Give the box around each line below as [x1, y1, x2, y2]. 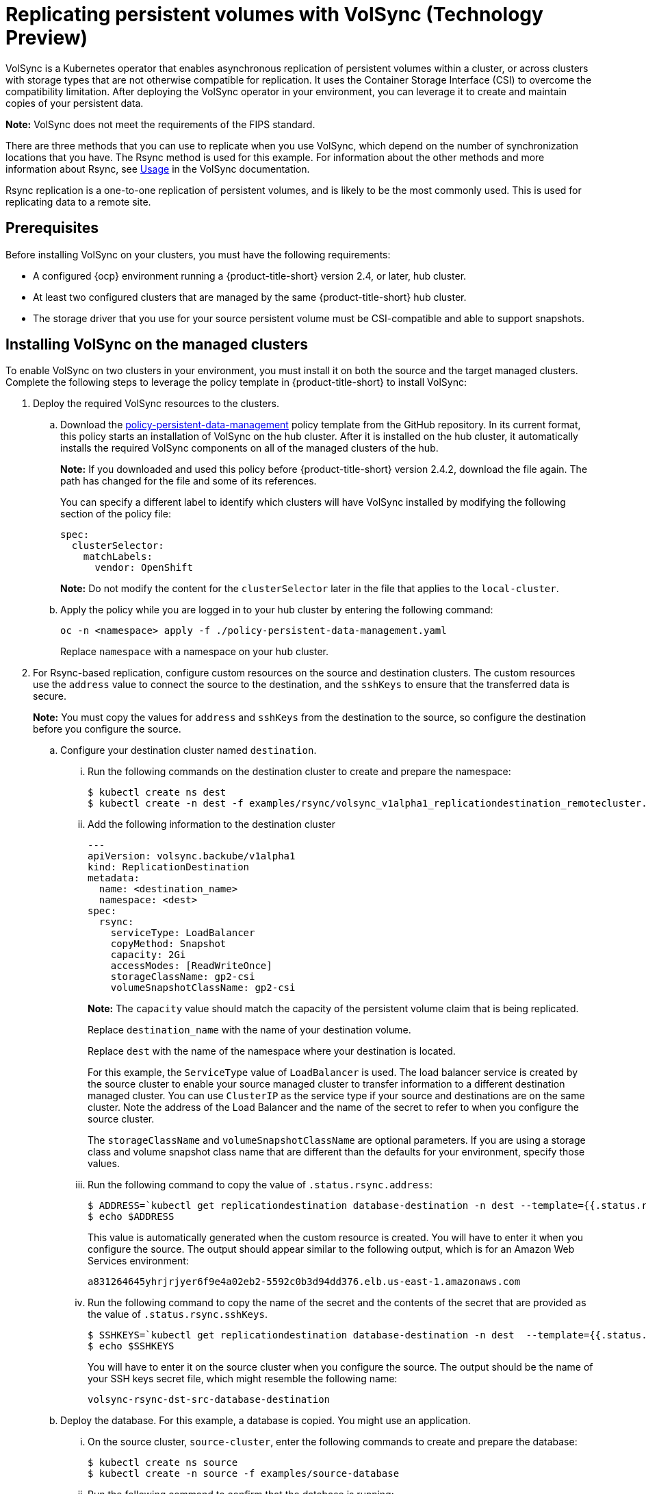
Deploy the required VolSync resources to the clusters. [33, 397, 279, 410]
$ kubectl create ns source [88, 1457, 238, 1469]
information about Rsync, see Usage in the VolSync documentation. [5, 162, 310, 175]
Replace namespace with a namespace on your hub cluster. [60, 646, 328, 658]
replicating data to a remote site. [5, 195, 151, 208]
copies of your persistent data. [5, 97, 144, 109]
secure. [33, 690, 67, 702]
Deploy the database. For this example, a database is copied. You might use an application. [60, 1415, 471, 1427]
